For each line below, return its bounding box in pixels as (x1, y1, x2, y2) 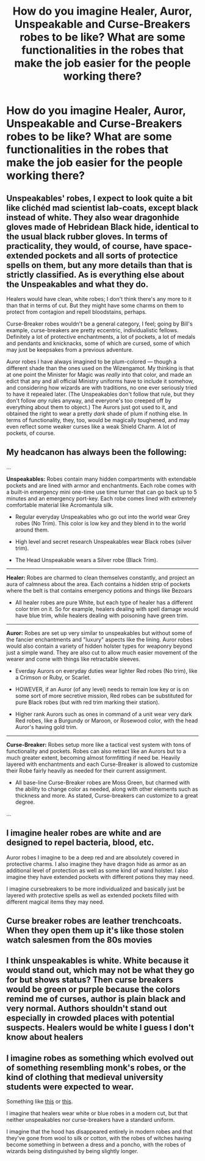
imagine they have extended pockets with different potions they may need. (6, 873, 194, 880)
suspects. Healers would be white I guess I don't (6, 1023, 194, 1033)
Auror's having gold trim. (15, 723, 78, 730)
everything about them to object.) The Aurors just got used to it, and (6, 404, 178, 410)
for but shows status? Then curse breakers (6, 974, 174, 985)
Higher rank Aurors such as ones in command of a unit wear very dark (15, 710, 192, 718)
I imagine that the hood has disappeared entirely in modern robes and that (6, 1128, 193, 1135)
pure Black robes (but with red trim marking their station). (15, 699, 160, 706)
